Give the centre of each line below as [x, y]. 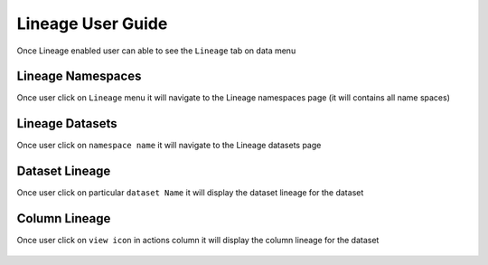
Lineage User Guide [92, 24]
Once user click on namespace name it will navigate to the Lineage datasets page [169, 146]
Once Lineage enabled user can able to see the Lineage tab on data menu [156, 51]
